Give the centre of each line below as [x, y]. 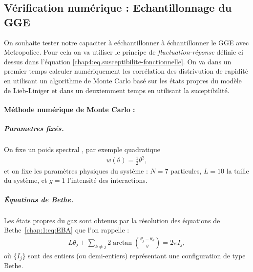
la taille [238, 170]
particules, [186, 170]
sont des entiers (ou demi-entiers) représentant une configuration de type [137, 255]
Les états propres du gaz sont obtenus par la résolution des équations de [112, 220]
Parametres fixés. [34, 128]
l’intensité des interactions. [107, 180]
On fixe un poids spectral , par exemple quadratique [82, 149]
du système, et [26, 180]
